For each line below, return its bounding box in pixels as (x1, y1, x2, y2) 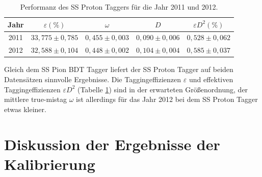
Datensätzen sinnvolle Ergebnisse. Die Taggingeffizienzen (4, 74, 181, 84)
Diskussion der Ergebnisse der (4, 133, 220, 154)
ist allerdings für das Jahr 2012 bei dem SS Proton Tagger (76, 94, 258, 104)
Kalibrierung (4, 153, 95, 174)
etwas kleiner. (4, 103, 46, 114)
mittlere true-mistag (4, 94, 67, 104)
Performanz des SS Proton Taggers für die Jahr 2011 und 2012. (20, 2, 218, 12)
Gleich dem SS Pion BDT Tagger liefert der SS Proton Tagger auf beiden (4, 64, 233, 75)
